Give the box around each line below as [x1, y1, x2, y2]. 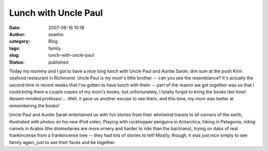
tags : [9, 45, 20, 51]
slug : [9, 52, 20, 58]
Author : [9, 31, 26, 37]
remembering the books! [9, 103, 60, 109]
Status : [9, 59, 25, 65]
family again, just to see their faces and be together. [9, 139, 116, 145]
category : [9, 38, 30, 44]
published [48, 59, 69, 65]
